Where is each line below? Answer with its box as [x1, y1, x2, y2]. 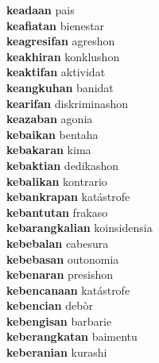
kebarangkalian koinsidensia [6, 219, 153, 236]
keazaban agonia [6, 110, 93, 127]
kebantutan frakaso [6, 203, 108, 220]
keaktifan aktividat [6, 64, 106, 80]
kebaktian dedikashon [6, 156, 119, 173]
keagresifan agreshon [6, 33, 115, 49]
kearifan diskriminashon [6, 95, 129, 111]
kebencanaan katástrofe [6, 281, 130, 298]
